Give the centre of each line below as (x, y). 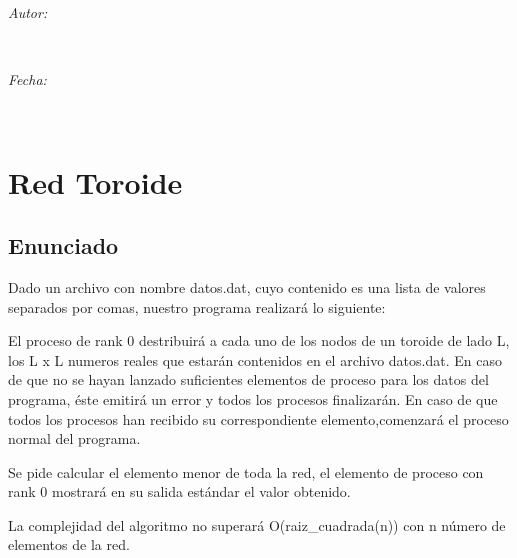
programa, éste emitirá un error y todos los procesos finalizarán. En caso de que (253, 398)
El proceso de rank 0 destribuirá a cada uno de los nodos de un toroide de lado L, (259, 340)
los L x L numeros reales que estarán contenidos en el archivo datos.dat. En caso (255, 359)
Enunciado (63, 245)
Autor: (28, 12)
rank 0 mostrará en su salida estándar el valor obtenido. (179, 491)
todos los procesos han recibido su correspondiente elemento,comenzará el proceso (258, 418)
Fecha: (27, 79)
